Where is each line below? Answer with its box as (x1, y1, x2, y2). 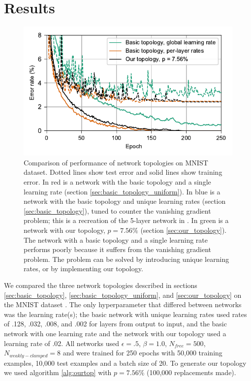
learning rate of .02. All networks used (4, 338, 119, 348)
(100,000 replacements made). (146, 367, 236, 378)
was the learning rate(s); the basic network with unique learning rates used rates (4, 309, 247, 319)
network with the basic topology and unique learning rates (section (24, 196, 226, 206)
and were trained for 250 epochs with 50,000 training (63, 348, 222, 358)
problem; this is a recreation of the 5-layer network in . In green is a (24, 215, 229, 225)
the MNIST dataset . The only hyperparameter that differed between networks (4, 299, 242, 310)
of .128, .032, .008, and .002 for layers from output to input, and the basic (4, 318, 227, 329)
